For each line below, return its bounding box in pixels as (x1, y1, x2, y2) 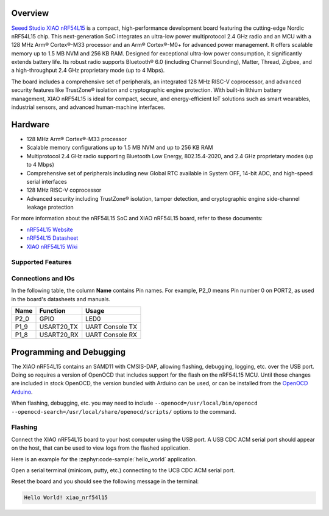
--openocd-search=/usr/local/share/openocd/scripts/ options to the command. (11, 408, 236, 415)
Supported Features (11, 258, 73, 267)
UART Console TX (85, 322, 137, 331)
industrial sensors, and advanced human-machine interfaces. (11, 103, 166, 111)
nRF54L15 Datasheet (26, 234, 79, 242)
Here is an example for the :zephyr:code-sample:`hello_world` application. (11, 455, 197, 462)
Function (39, 307, 66, 315)
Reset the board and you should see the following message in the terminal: (11, 478, 199, 485)
